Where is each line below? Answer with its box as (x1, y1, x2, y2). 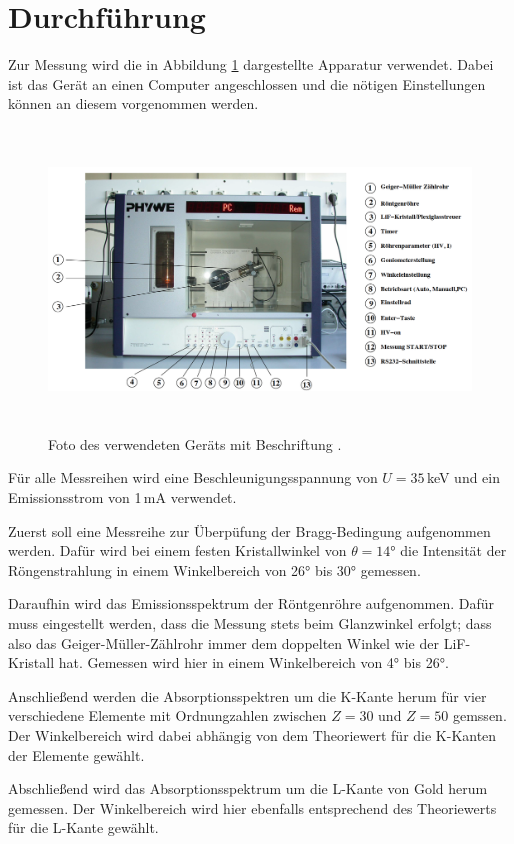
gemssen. (452, 705, 507, 726)
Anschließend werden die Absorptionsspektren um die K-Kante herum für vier (8, 685, 487, 706)
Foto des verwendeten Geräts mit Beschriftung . (48, 433, 342, 454)
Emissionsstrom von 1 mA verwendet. (8, 487, 237, 508)
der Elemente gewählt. (8, 744, 145, 765)
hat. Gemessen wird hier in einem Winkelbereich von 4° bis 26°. (58, 652, 449, 673)
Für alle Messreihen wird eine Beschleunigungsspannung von (8, 467, 378, 488)
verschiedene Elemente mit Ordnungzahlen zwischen (8, 705, 327, 726)
